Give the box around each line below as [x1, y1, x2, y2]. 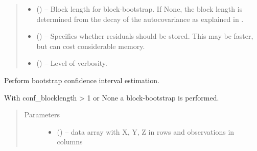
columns [57, 136, 83, 147]
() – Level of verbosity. [36, 58, 107, 68]
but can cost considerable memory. [36, 40, 145, 51]
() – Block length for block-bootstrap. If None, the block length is [36, 4, 243, 14]
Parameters [24, 109, 60, 120]
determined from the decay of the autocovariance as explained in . [36, 13, 244, 24]
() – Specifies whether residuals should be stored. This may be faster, [36, 31, 253, 41]
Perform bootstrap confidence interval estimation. [4, 74, 159, 85]
